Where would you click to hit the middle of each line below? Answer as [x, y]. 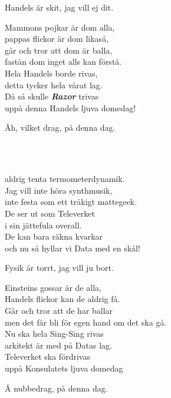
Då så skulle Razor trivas [52, 96]
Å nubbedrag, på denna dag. [56, 388]
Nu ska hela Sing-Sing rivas [54, 334]
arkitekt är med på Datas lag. [58, 345]
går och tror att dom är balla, [59, 50]
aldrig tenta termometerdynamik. [65, 179]
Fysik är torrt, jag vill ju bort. [59, 268]
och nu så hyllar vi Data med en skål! [73, 248]
